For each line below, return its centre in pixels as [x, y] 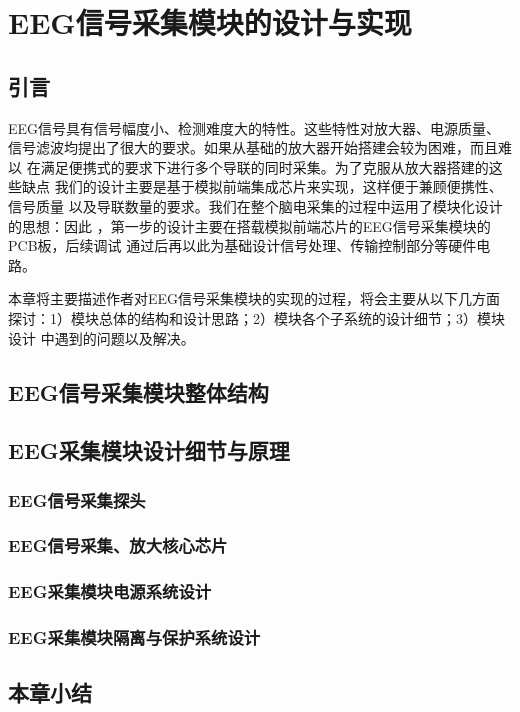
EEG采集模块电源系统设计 [110, 591]
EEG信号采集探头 [77, 499]
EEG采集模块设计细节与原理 [149, 450]
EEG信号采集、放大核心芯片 [118, 545]
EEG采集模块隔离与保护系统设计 [134, 637]
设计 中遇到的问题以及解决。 [101, 337]
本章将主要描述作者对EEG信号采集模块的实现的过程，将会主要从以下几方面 [254, 298]
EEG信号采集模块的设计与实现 [210, 22]
